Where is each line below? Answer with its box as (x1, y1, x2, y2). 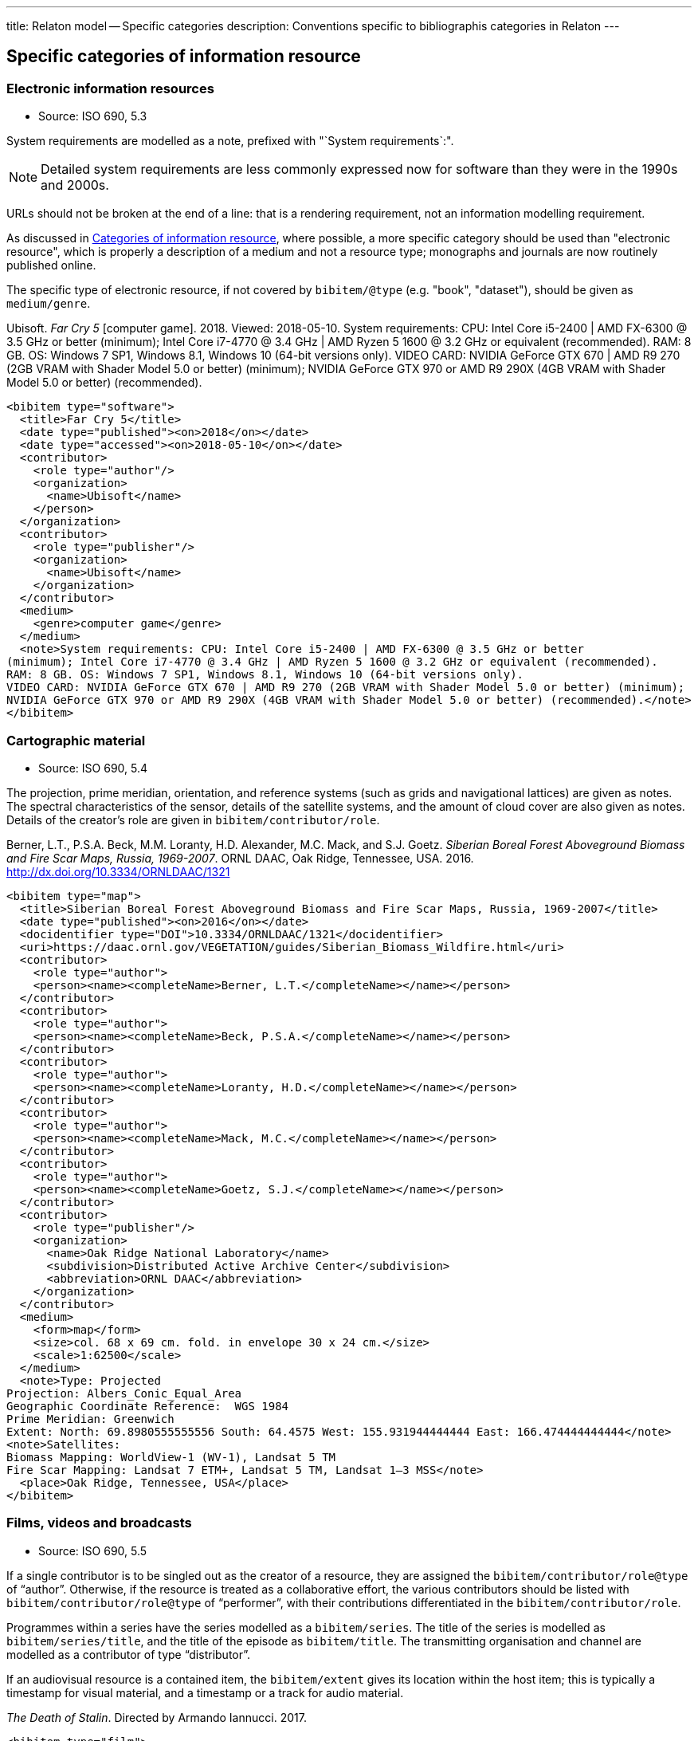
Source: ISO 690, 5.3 (38, 109, 147, 124)
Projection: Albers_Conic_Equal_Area (6, 1386, 242, 1400)
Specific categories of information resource (6, 46, 361, 67)
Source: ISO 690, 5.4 (38, 760, 148, 775)
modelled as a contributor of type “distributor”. (6, 1647, 251, 1661)
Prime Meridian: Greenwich (6, 1412, 174, 1425)
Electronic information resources (6, 80, 214, 96)
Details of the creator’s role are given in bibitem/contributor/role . (6, 812, 380, 827)
